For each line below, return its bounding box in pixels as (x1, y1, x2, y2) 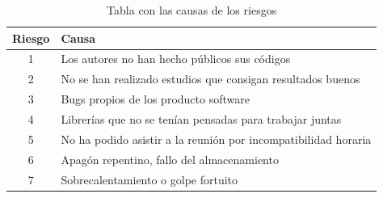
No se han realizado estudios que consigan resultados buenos (61, 70, 360, 87)
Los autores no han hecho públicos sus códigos (61, 50, 291, 67)
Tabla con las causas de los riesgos (107, 2, 277, 18)
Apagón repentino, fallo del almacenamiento (61, 150, 279, 167)
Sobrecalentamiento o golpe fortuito (61, 171, 238, 187)
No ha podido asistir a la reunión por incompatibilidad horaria (61, 130, 372, 147)
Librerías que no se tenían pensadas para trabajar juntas (61, 110, 342, 127)
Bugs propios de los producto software (61, 91, 250, 107)
